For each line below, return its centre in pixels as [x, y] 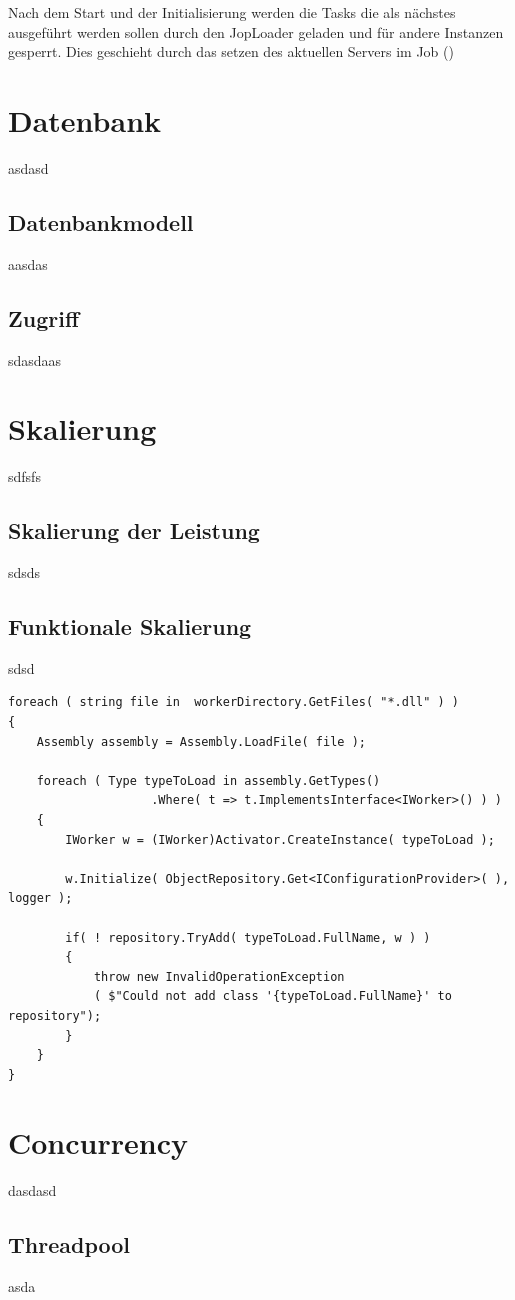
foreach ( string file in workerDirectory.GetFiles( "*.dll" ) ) [234, 702]
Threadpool [69, 1244]
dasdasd [32, 1190]
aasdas [28, 263]
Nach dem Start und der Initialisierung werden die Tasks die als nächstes [232, 12]
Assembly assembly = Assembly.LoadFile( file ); [201, 741]
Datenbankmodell [101, 221]
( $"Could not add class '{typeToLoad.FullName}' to [272, 996]
